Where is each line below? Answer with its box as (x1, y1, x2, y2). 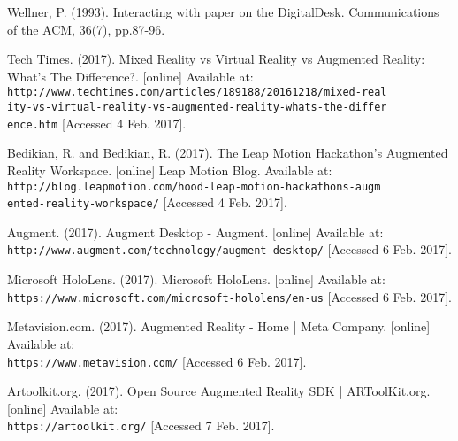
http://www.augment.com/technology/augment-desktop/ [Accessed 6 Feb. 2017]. (7, 240, 452, 259)
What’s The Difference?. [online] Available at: (7, 66, 254, 85)
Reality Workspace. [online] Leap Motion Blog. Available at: (7, 160, 332, 179)
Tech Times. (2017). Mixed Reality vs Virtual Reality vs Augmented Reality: (7, 50, 425, 68)
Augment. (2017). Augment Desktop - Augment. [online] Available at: (7, 222, 384, 241)
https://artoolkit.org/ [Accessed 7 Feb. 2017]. (7, 416, 275, 435)
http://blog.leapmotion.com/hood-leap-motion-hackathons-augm (7, 180, 381, 193)
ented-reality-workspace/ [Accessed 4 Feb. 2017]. (7, 193, 287, 212)
